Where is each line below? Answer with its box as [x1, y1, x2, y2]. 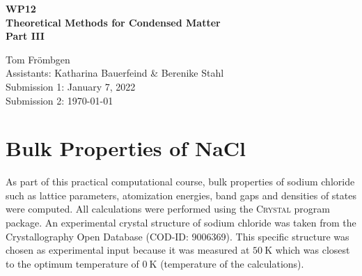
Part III [6, 29, 45, 43]
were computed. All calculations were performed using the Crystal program [6, 201, 330, 216]
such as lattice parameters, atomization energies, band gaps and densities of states [6, 187, 356, 202]
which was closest [275, 243, 350, 257]
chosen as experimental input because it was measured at [6, 243, 250, 257]
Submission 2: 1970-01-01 [6, 93, 113, 107]
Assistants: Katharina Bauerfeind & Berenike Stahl [6, 66, 224, 80]
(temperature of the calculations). [160, 256, 304, 270]
